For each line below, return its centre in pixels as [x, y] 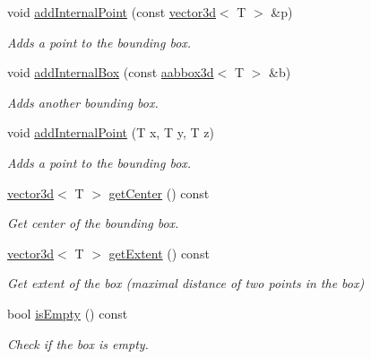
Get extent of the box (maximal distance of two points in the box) [186, 283]
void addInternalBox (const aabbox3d [111, 72]
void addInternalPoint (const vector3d [112, 12]
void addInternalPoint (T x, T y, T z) [111, 132]
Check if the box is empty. [78, 343]
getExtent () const [159, 253]
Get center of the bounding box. [93, 223]
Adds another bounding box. [83, 102]
